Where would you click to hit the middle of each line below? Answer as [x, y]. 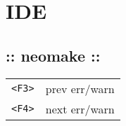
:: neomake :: [53, 55]
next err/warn [80, 108]
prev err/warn [80, 88]
